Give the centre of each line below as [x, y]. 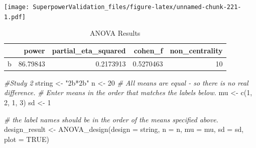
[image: [17, 7]
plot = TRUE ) [27, 139]
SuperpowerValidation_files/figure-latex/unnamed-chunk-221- [137, 7]
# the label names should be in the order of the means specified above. [111, 119]
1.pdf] [15, 17]
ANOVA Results [115, 33]
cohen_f [148, 50]
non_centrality [196, 50]
